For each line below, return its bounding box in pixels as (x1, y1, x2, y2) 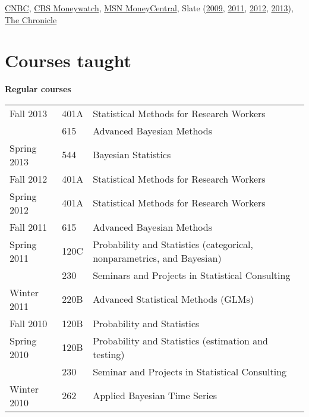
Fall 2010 (10, 316, 48, 330)
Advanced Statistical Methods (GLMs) (93, 292, 254, 306)
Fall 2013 (10, 106, 48, 120)
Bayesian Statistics (93, 148, 171, 162)
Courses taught (5, 48, 132, 73)
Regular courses (5, 83, 71, 95)
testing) (93, 347, 125, 361)
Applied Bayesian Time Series (93, 388, 217, 403)
